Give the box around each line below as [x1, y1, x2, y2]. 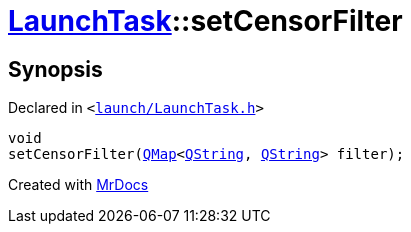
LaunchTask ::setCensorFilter [8, 4, 403, 38]
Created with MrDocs [8, 176, 149, 194]
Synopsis [8, 56, 103, 82]
